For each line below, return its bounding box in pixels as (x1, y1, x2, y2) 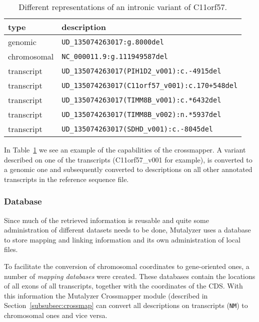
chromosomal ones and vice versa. (4, 310, 107, 320)
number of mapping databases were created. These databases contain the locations (4, 270, 255, 281)
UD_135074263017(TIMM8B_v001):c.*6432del (61, 95, 221, 104)
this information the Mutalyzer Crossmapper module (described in (4, 290, 208, 300)
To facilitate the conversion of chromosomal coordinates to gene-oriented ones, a (4, 260, 249, 271)
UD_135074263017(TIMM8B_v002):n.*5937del (61, 110, 221, 118)
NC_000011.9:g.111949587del (61, 52, 168, 60)
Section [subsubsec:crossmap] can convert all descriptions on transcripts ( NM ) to (4, 300, 248, 310)
